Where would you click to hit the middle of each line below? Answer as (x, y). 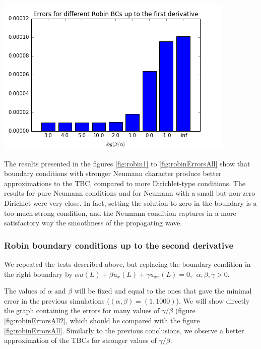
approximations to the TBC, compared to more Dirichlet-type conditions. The (125, 183)
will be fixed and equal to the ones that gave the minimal (163, 291)
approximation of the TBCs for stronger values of (80, 340)
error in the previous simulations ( (57, 300)
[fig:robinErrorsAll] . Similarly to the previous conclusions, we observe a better (124, 330)
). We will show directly (213, 300)
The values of (25, 291)
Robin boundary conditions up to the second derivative (119, 245)
